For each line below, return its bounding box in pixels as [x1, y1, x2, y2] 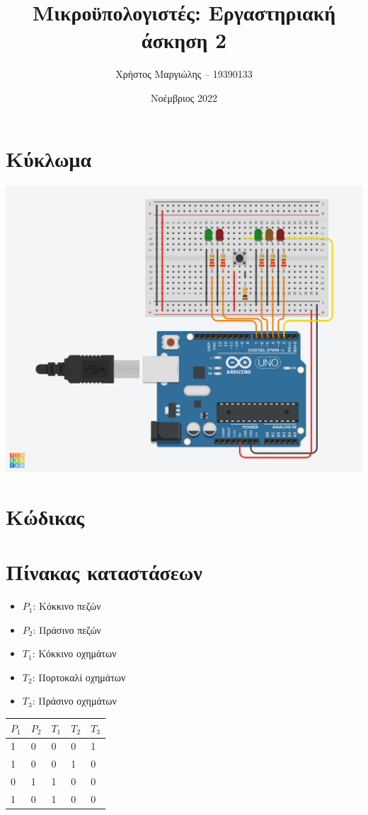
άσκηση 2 [141, 25, 227, 54]
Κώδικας [6, 502, 85, 531]
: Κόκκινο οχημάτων [32, 646, 117, 661]
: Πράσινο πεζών [33, 622, 101, 637]
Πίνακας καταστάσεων [6, 557, 202, 586]
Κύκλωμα [6, 144, 92, 173]
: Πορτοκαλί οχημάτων [32, 669, 126, 684]
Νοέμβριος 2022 [151, 90, 217, 105]
